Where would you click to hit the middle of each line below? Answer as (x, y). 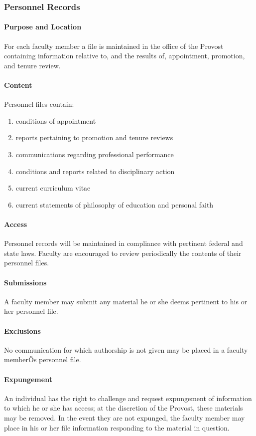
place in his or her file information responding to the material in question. (117, 427)
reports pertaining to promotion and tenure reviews (94, 137)
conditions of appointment (56, 120)
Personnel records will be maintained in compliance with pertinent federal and (124, 243)
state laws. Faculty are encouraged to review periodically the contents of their (123, 253)
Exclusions (22, 330)
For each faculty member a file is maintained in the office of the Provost (114, 46)
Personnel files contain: (39, 104)
